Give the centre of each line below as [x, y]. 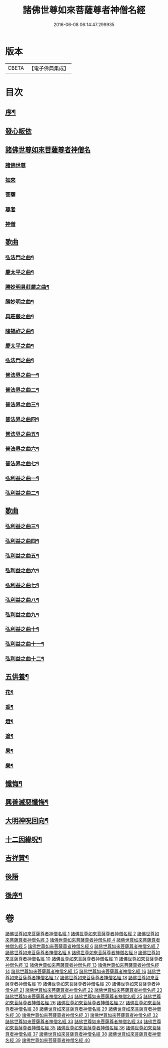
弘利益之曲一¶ [22, 478]
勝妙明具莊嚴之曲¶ [27, 287]
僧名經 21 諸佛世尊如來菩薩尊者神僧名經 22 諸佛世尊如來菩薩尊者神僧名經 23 [84, 990]
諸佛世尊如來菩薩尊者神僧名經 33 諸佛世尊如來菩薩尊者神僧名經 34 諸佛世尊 [83, 1021]
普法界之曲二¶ [22, 390]
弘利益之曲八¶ [22, 600]
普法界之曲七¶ [22, 463]
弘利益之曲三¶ [22, 527]
